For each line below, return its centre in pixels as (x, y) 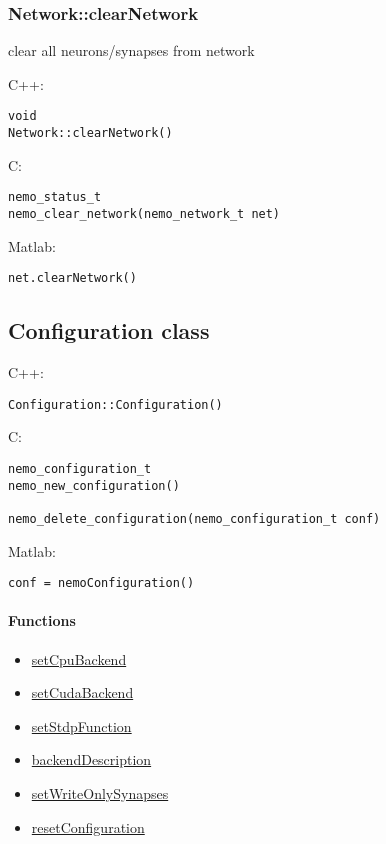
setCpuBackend (79, 658)
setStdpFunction (81, 725)
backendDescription (91, 759)
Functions (42, 620)
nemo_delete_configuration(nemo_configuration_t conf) (194, 518)
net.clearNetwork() (72, 278)
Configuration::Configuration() (115, 404)
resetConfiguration (88, 826)
